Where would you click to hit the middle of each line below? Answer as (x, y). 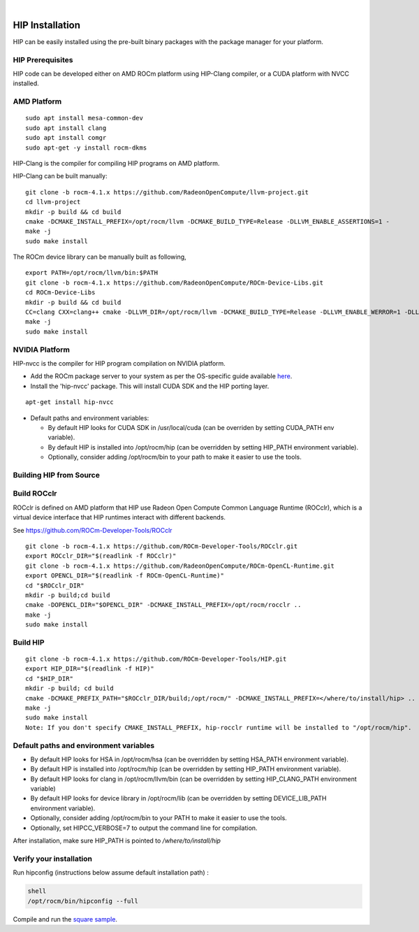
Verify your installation (53, 859)
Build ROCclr (35, 494)
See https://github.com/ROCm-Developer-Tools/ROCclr (93, 530)
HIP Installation (46, 25)
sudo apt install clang (66, 128)
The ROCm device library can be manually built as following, (100, 257)
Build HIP (29, 642)
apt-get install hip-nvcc (70, 402)
